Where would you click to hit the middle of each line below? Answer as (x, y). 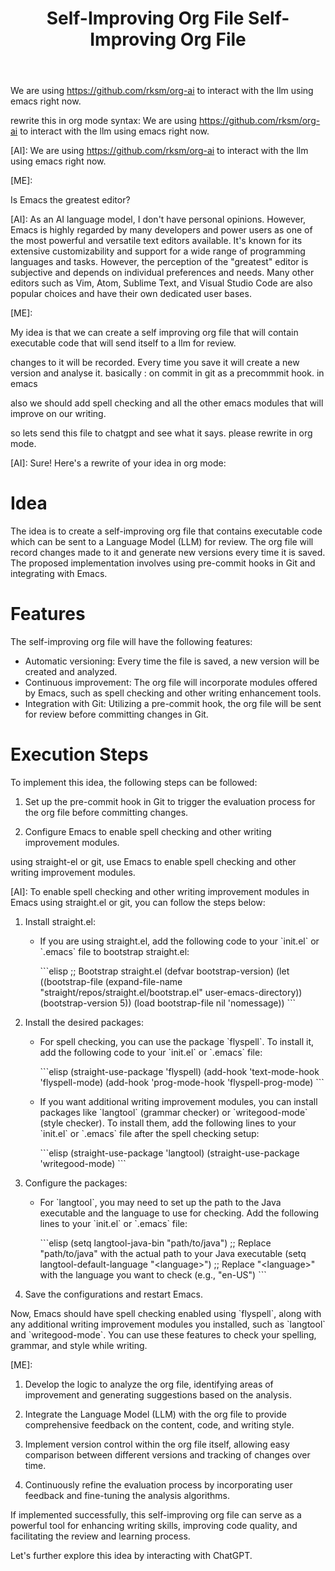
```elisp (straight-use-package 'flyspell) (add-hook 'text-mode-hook (179, 1071)
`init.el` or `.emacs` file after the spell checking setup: (149, 1133)
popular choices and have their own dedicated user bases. (131, 294)
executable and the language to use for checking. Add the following (179, 1213)
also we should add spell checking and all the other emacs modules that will (167, 403)
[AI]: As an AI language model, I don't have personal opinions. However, (158, 219)
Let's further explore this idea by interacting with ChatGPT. (131, 1555)
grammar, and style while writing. (79, 1345)
